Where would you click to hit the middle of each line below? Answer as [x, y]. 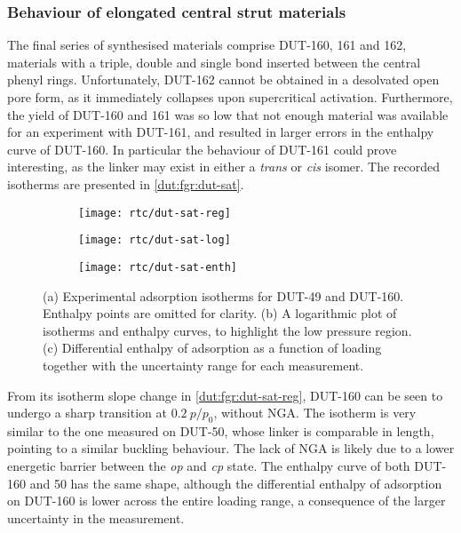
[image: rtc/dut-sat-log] [155, 240]
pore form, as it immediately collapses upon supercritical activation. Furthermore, [230, 97]
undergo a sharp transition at [87, 413]
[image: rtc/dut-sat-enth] [158, 267]
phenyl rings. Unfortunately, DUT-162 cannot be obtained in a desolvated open [223, 80]
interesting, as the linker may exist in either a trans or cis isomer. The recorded [224, 167]
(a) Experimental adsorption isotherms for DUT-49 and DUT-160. [223, 295]
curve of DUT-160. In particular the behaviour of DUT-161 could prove [202, 149]
